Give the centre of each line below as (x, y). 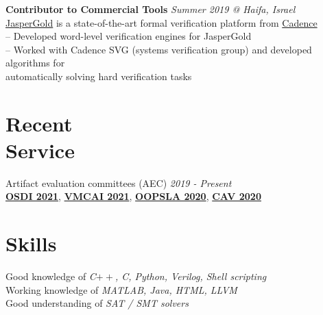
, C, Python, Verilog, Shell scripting (191, 276)
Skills (31, 243)
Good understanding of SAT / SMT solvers (97, 303)
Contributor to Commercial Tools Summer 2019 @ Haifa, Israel (151, 9)
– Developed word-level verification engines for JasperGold (129, 36)
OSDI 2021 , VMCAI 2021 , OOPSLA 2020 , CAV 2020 (133, 196)
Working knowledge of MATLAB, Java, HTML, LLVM (121, 289)
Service (40, 150)
